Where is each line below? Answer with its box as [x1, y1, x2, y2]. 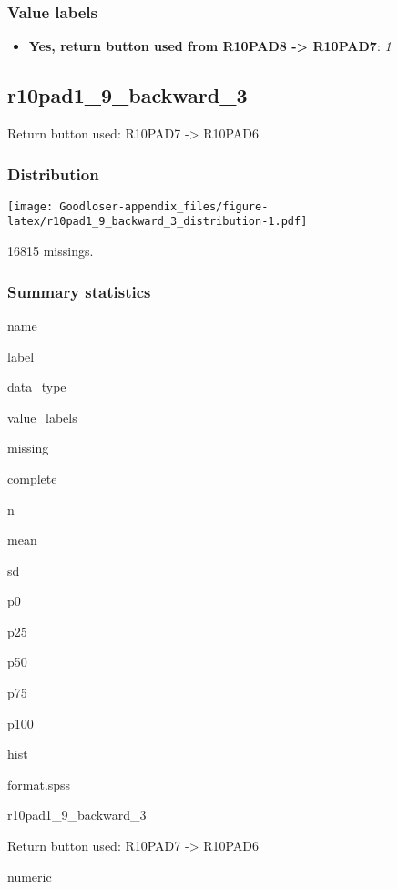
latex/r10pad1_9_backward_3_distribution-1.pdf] [7, 215, 308, 229]
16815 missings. [7, 241, 94, 261]
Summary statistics [7, 280, 151, 302]
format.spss [7, 774, 71, 793]
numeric [7, 866, 52, 885]
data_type [7, 377, 66, 396]
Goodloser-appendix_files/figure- [59, 199, 269, 213]
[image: [7, 199, 54, 213]
